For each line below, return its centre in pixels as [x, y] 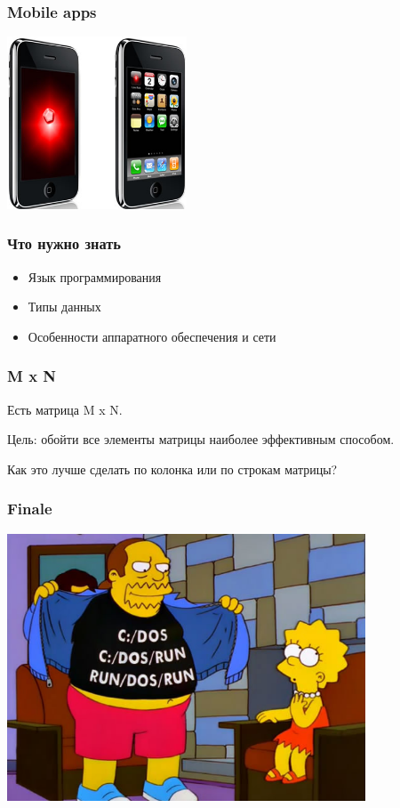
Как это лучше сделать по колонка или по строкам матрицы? [172, 469]
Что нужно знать [64, 243]
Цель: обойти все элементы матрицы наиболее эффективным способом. [201, 439]
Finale [30, 509]
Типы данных [64, 307]
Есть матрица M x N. [65, 409]
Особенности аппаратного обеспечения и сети [152, 336]
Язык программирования [95, 276]
